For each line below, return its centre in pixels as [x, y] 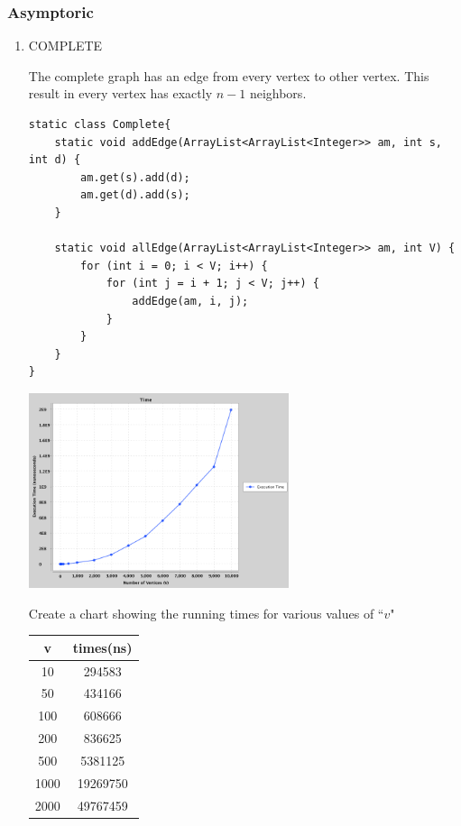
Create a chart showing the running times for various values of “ [206, 613]
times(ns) [102, 647]
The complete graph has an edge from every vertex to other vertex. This [229, 75]
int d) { [55, 160]
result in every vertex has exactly [120, 93]
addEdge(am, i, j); [190, 301]
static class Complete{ [100, 124]
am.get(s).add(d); [135, 177]
